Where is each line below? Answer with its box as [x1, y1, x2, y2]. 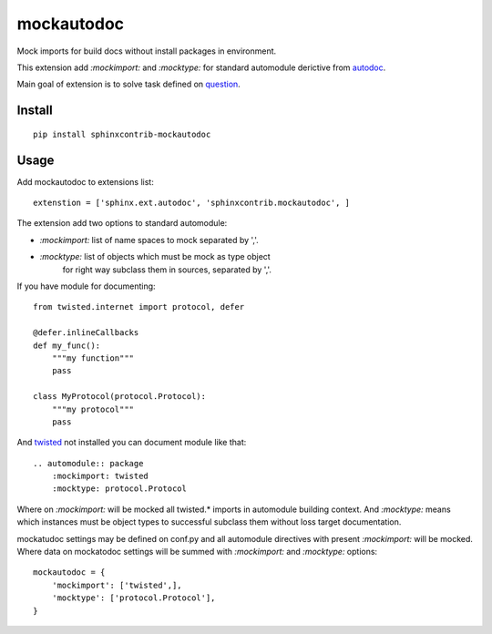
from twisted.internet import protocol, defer [33, 302, 245, 312]
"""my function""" [51, 353, 135, 363]
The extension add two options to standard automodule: [16, 218, 228, 229]
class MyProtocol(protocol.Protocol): [33, 392, 207, 402]
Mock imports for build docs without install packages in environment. [16, 46, 277, 56]
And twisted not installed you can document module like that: [16, 437, 247, 448]
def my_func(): [33, 340, 101, 351]
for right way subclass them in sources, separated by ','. [62, 264, 272, 275]
